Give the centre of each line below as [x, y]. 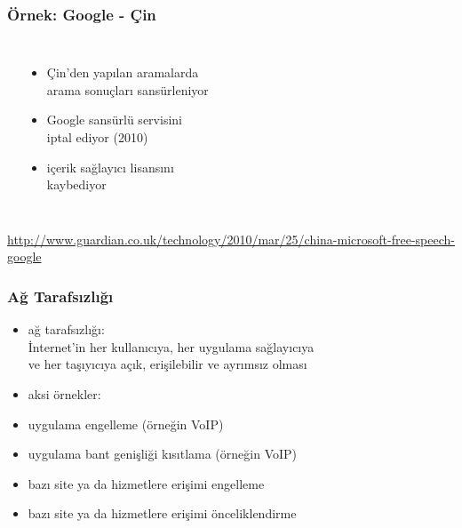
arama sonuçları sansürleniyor [127, 89]
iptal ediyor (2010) [97, 137]
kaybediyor [76, 184]
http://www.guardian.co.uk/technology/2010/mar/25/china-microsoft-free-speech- [231, 239]
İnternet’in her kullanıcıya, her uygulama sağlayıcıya [171, 346]
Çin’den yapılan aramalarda [123, 72]
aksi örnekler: [64, 393]
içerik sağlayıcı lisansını [110, 167]
